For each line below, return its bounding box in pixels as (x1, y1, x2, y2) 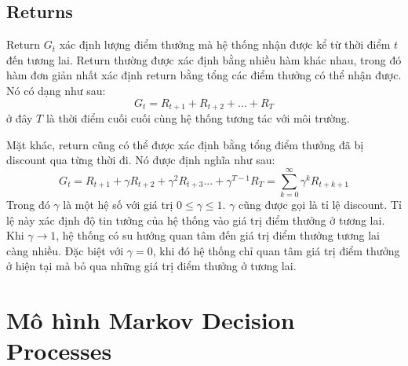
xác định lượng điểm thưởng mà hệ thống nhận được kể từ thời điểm (59, 36, 391, 53)
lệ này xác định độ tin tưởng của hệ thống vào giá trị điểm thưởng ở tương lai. (6, 211, 385, 228)
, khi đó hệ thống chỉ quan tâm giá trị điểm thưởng (152, 242, 400, 258)
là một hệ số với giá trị (63, 196, 173, 212)
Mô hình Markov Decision (6, 304, 295, 336)
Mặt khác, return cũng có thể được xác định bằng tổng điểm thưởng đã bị (6, 136, 364, 152)
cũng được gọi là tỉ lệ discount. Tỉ (239, 196, 402, 212)
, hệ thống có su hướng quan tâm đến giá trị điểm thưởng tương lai (56, 227, 380, 243)
